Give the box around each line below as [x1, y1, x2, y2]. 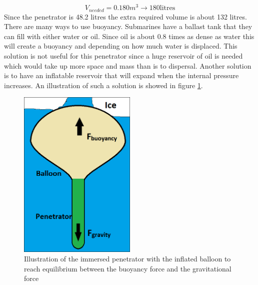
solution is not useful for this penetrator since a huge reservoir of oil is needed [4, 50, 243, 61]
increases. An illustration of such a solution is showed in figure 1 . [4, 80, 203, 90]
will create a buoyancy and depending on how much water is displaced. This [4, 41, 237, 51]
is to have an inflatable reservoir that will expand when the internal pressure [4, 70, 239, 81]
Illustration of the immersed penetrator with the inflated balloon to [24, 253, 231, 264]
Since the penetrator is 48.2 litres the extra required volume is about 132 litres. [4, 11, 247, 22]
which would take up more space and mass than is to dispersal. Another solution [4, 60, 251, 71]
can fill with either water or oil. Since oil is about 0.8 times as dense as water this [4, 31, 254, 41]
